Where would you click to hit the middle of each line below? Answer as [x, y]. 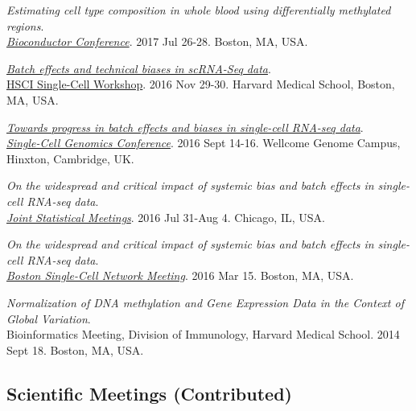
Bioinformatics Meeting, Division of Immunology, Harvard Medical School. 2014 [203, 334]
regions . [25, 25]
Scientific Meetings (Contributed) [149, 393]
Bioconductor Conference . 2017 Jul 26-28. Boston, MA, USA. [157, 41]
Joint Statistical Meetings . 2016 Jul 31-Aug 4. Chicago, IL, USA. [166, 217]
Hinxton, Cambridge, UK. [70, 158]
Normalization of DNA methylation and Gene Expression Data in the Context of [205, 302]
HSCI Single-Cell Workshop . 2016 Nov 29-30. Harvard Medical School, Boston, [201, 84]
